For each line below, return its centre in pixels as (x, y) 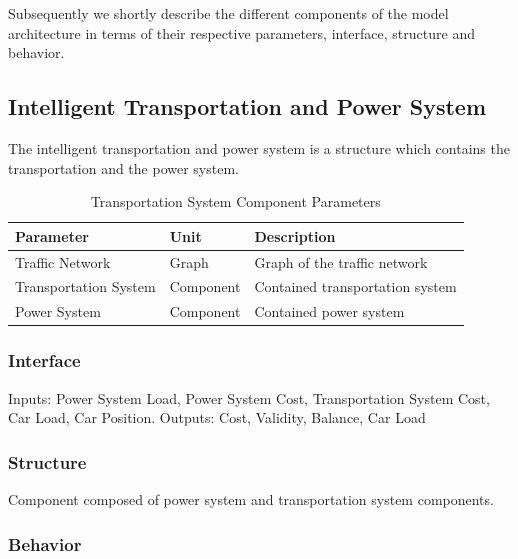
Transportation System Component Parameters (235, 201)
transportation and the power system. (123, 167)
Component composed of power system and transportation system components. (251, 499)
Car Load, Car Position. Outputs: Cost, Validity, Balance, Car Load (217, 417)
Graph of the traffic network (341, 261)
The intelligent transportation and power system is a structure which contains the (259, 147)
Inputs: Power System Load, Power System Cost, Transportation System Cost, (249, 397)
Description (295, 235)
